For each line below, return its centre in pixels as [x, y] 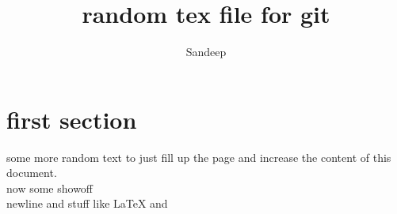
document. [32, 173]
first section [72, 119]
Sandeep [206, 52]
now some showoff [50, 188]
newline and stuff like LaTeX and [87, 203]
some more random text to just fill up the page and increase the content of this [199, 157]
